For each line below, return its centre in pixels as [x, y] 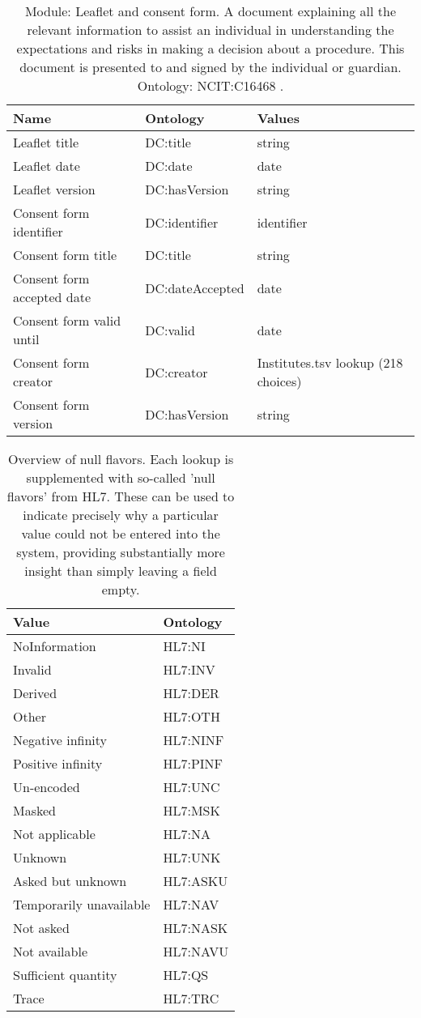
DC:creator [176, 372]
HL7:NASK [196, 928]
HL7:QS [186, 975]
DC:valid [170, 330]
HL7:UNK [192, 857]
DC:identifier [182, 222]
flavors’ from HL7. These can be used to [121, 496]
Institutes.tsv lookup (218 [330, 362]
